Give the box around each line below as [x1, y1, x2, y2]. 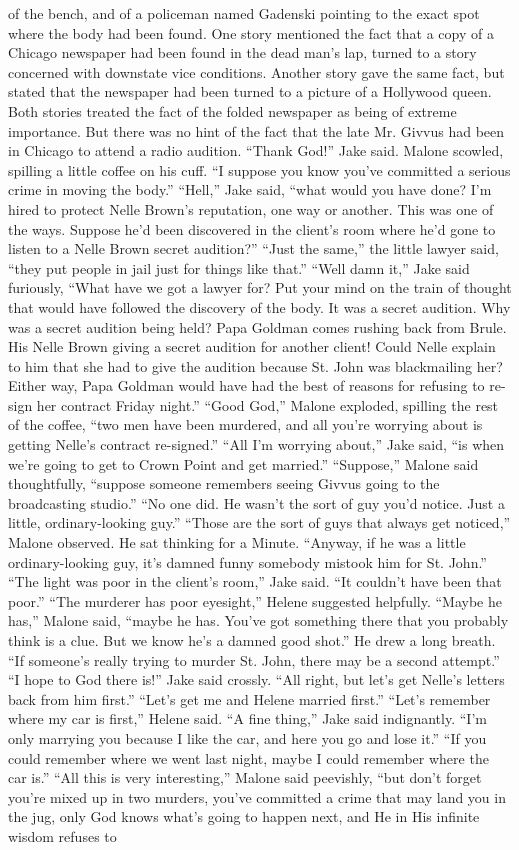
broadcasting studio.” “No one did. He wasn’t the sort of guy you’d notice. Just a [8, 492, 505, 513]
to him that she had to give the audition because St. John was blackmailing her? [8, 355, 503, 376]
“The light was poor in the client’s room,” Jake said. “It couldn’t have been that [8, 571, 502, 592]
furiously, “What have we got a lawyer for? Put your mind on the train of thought [8, 277, 512, 298]
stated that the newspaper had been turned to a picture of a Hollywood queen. [8, 81, 492, 102]
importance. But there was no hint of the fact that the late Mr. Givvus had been [8, 120, 505, 141]
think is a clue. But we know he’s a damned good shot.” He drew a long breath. [8, 630, 496, 650]
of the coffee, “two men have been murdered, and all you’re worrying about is [8, 414, 483, 435]
